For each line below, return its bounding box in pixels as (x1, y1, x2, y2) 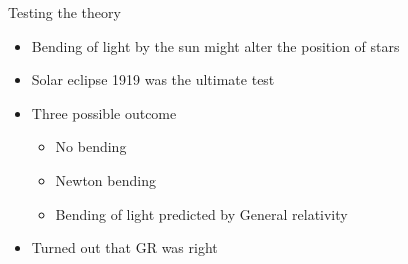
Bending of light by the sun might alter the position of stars (31, 35, 400, 56)
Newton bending (55, 169, 156, 190)
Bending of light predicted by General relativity (55, 203, 348, 224)
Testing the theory (8, 2, 121, 22)
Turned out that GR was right (31, 237, 218, 258)
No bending (55, 136, 127, 157)
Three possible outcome (31, 102, 177, 123)
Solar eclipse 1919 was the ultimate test (31, 69, 275, 90)
